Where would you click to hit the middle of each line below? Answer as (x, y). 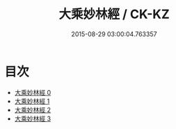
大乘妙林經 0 (33, 92)
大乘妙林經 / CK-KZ (114, 14)
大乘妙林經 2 (33, 109)
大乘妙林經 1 (32, 101)
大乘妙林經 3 (33, 119)
